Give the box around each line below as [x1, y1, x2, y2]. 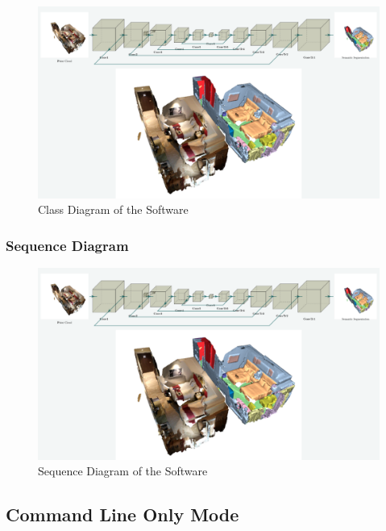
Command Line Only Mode [6, 502, 239, 527]
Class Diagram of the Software [38, 201, 189, 218]
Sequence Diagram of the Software [38, 462, 208, 479]
